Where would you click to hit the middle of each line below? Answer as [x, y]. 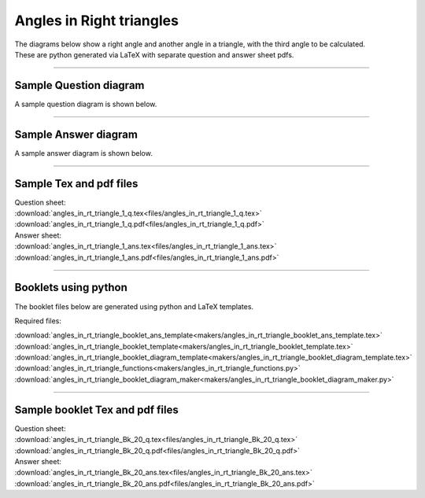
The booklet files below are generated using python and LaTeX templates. [134, 306]
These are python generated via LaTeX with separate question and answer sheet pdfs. [154, 54]
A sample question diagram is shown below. [86, 104]
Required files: [38, 321]
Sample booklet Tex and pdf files [96, 409]
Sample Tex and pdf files [76, 184]
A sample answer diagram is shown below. [83, 153]
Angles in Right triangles [96, 20]
